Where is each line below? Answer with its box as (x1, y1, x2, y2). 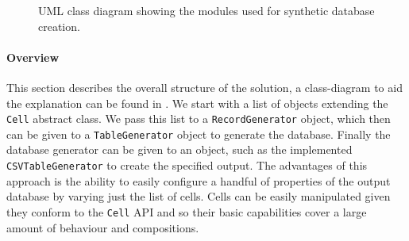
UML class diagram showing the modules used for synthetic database (38, 2, 375, 18)
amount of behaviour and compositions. (6, 219, 199, 235)
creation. (38, 17, 80, 34)
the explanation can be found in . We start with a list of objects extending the (6, 94, 388, 111)
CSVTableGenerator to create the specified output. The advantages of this (6, 157, 368, 174)
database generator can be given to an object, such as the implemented (6, 141, 353, 158)
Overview (6, 48, 60, 65)
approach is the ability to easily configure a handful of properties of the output (6, 172, 391, 189)
